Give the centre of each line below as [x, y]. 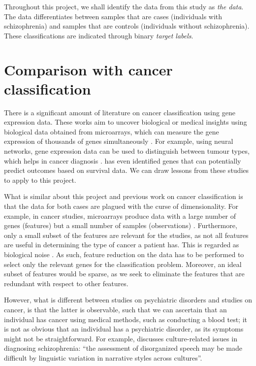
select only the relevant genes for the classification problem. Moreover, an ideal [123, 264]
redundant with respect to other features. [66, 283]
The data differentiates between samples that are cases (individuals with [113, 16]
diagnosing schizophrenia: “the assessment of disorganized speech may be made [123, 348]
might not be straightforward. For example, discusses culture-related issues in [121, 338]
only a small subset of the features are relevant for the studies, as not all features [126, 235]
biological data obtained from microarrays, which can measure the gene [112, 131]
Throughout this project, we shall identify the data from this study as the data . [124, 6]
